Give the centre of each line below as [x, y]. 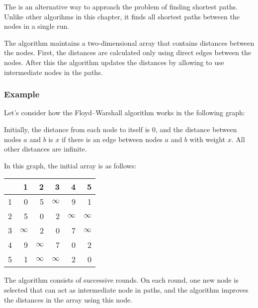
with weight [208, 139]
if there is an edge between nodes [112, 139]
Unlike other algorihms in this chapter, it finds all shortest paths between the [122, 16]
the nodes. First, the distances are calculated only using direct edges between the [128, 52]
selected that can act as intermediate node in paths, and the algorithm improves [126, 289]
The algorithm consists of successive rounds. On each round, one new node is [121, 280]
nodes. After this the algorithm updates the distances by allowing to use [114, 62]
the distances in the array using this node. [68, 299]
